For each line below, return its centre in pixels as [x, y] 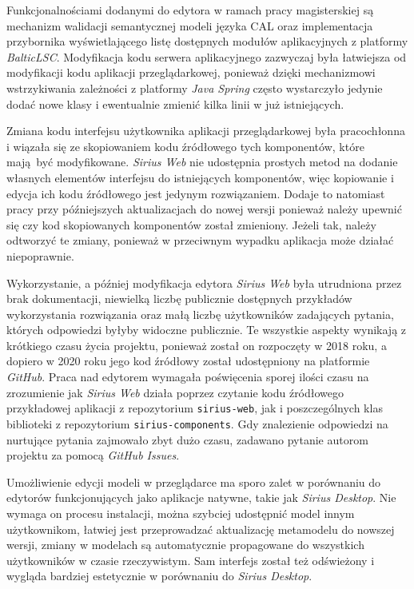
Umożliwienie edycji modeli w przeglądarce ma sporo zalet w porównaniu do [194, 482]
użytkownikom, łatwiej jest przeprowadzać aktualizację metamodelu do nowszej [201, 529]
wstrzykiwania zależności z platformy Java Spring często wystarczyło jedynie [195, 88]
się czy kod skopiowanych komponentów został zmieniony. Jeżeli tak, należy [191, 224]
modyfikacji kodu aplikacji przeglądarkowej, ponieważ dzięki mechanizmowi [191, 72]
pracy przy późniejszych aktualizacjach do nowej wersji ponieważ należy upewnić [204, 209]
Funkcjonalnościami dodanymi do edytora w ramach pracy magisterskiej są [190, 10]
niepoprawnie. [40, 255]
